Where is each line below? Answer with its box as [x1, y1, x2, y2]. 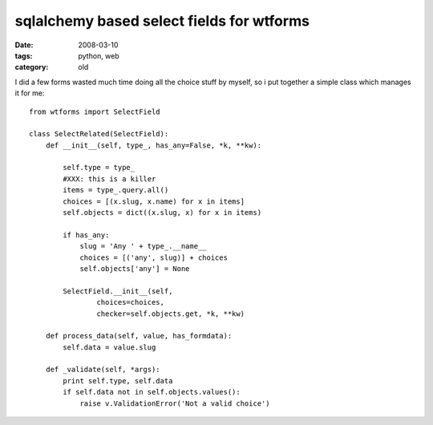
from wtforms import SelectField [29, 107, 160, 116]
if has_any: [63, 230, 110, 240]
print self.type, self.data [63, 376, 173, 385]
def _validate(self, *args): [45, 365, 160, 374]
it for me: [14, 88, 45, 98]
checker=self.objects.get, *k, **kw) [96, 309, 245, 318]
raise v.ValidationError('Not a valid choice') [79, 399, 270, 408]
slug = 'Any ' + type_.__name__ [79, 241, 208, 251]
